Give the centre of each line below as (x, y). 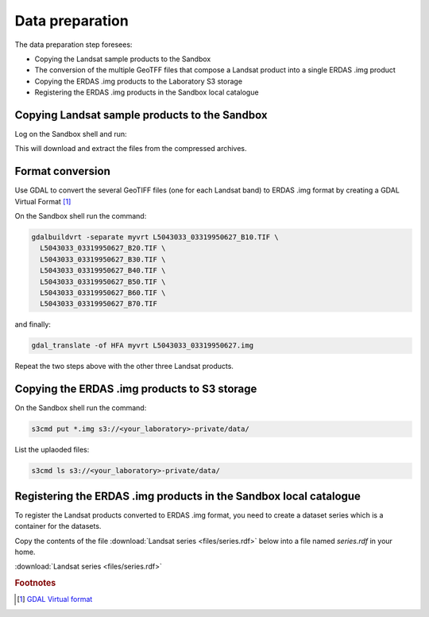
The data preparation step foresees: (73, 45)
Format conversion (62, 171)
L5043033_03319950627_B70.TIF (99, 304)
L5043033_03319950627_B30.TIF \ (103, 259)
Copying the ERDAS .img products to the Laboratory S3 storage (138, 81)
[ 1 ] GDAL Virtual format (55, 600)
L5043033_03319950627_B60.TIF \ (103, 293)
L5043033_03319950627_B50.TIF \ (103, 281)
